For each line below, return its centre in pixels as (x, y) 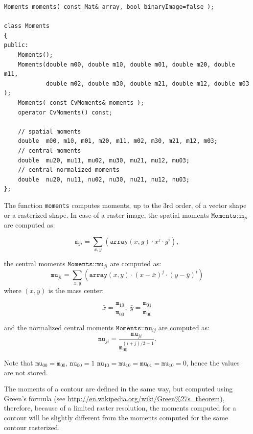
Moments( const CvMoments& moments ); (81, 103)
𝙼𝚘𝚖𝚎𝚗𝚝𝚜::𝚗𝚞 (134, 328)
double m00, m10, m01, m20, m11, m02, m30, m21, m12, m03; (118, 141)
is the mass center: (76, 290)
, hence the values (213, 362)
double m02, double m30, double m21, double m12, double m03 (148, 83)
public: (16, 45)
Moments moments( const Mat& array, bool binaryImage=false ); (109, 7)
